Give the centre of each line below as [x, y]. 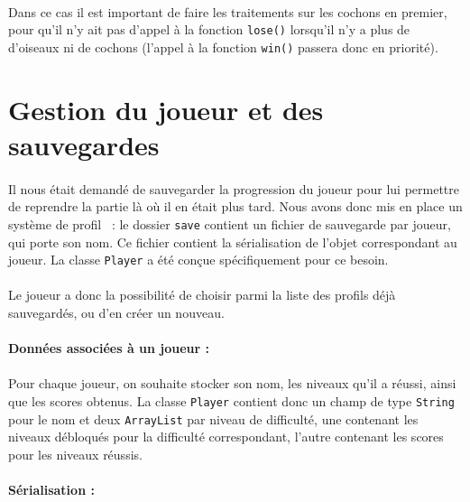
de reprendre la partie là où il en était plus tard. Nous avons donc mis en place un [235, 206]
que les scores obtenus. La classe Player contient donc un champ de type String [231, 400]
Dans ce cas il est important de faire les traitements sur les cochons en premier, [228, 11]
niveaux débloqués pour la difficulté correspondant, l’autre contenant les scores [226, 437]
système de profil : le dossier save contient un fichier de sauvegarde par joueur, [230, 223]
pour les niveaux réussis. [75, 454]
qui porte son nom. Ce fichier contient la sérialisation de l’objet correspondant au [233, 242]
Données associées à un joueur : [109, 348]
